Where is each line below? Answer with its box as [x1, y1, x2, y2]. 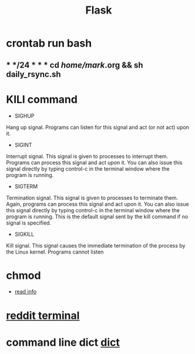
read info [14, 288, 37, 295]
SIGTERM [14, 183, 38, 190]
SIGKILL [14, 231, 34, 238]
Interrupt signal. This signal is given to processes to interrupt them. [6, 152, 169, 159]
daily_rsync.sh [6, 69, 61, 79]
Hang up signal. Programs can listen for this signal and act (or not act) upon [6, 123, 190, 131]
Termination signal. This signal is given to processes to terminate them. [6, 194, 179, 201]
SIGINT [14, 141, 32, 148]
